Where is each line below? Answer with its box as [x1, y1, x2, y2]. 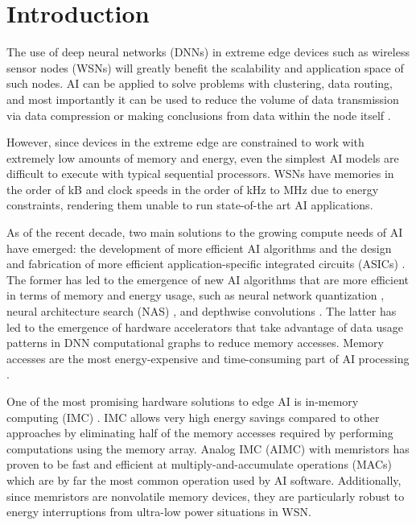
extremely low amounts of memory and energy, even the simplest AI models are [6, 149, 399, 166]
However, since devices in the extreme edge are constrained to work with [6, 134, 365, 151]
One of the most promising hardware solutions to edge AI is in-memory [6, 393, 359, 409]
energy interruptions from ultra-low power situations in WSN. [6, 503, 311, 520]
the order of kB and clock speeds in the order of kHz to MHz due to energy [6, 180, 379, 197]
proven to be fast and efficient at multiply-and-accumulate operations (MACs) [6, 456, 393, 473]
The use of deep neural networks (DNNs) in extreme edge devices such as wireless [6, 43, 410, 60]
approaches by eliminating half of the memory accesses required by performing [6, 424, 393, 441]
